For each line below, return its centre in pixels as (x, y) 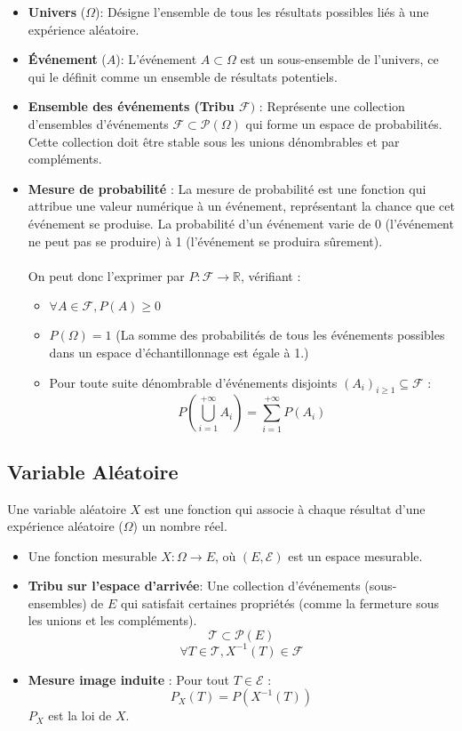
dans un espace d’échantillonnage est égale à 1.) (179, 352)
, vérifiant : (271, 275)
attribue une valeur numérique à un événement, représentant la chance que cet (241, 206)
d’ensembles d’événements (98, 123)
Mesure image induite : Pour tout (129, 679)
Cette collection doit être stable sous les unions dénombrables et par (214, 141)
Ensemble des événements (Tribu (131, 106)
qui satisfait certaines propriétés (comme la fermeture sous (279, 602)
